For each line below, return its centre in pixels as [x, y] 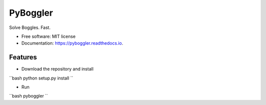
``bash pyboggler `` [29, 96]
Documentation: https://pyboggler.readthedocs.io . [72, 43]
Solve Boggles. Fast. [30, 27]
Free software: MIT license [49, 36]
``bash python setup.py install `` [41, 78]
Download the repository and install [57, 69]
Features [23, 57]
